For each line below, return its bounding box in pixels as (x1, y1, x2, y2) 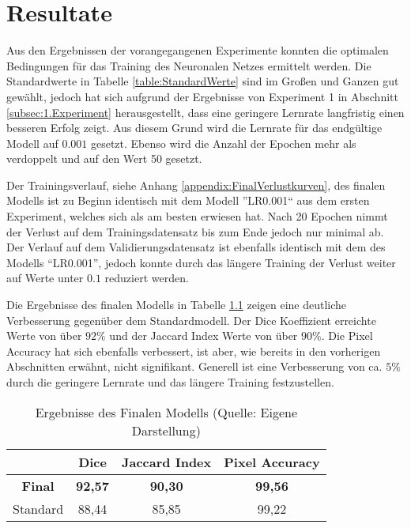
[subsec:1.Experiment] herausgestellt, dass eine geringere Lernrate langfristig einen (6, 104, 405, 120)
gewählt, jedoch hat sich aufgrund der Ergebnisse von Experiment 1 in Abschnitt (6, 88, 398, 104)
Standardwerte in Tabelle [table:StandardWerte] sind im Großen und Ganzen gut (6, 73, 399, 89)
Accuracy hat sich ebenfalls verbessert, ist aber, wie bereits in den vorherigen (6, 342, 381, 359)
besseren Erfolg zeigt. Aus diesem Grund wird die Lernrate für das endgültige (6, 119, 383, 136)
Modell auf (6, 134, 58, 151)
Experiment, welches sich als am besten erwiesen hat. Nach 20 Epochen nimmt (6, 208, 388, 224)
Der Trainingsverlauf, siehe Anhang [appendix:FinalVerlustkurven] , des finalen (6, 176, 386, 193)
